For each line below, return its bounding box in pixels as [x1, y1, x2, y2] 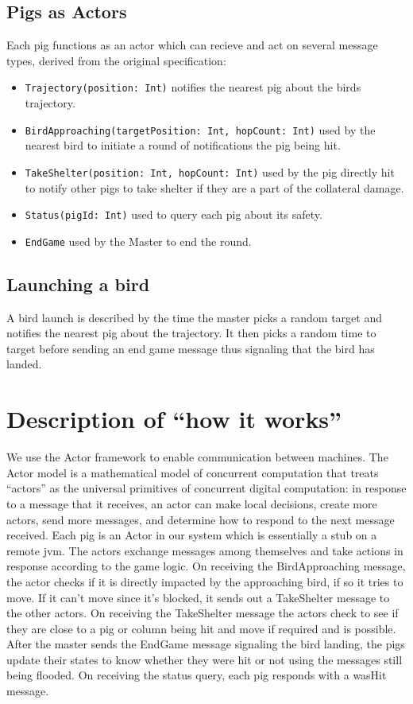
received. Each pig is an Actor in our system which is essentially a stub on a [6, 527, 377, 543]
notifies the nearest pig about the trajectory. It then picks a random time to [6, 325, 376, 341]
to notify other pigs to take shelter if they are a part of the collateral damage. [25, 179, 404, 196]
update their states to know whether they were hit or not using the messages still [6, 651, 403, 667]
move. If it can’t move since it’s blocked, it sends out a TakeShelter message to [6, 589, 390, 605]
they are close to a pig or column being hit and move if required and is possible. [6, 620, 396, 636]
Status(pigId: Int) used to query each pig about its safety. [25, 206, 322, 223]
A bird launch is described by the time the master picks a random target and [6, 309, 382, 325]
